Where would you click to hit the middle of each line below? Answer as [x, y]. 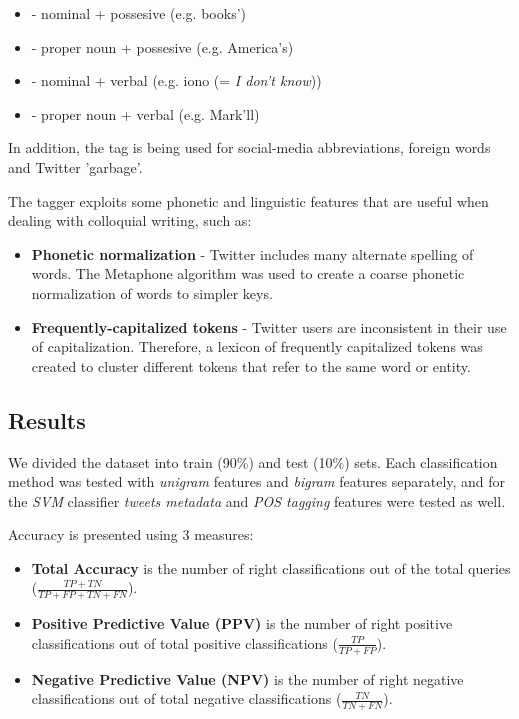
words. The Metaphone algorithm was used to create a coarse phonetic [248, 273]
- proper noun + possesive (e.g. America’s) [162, 46]
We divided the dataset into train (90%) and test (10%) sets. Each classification [253, 461]
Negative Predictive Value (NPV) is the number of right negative [247, 678]
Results [47, 419]
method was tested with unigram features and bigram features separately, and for [257, 481]
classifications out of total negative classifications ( [186, 698]
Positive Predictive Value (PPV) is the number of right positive [242, 623]
